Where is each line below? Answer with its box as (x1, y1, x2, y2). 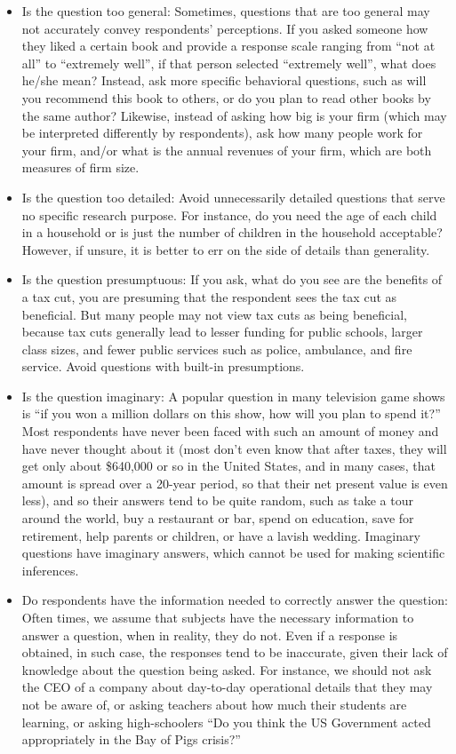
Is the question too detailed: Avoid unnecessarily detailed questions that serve (21, 187, 445, 206)
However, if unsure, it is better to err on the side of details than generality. (21, 240, 430, 258)
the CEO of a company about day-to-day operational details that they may (21, 678, 433, 696)
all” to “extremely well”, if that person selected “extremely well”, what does (21, 53, 436, 72)
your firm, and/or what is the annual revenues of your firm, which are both (21, 140, 432, 159)
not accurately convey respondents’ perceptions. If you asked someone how (21, 19, 428, 37)
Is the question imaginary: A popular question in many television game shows (21, 386, 445, 405)
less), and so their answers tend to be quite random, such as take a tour (21, 491, 413, 510)
